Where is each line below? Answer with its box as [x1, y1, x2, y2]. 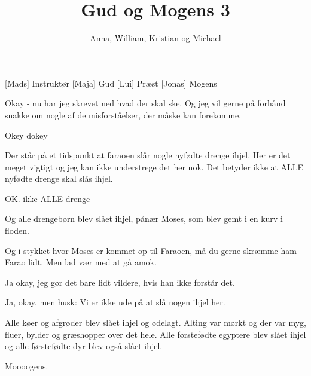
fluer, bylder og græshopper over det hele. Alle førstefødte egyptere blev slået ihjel [5, 328, 306, 340]
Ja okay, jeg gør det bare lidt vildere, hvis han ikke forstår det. [5, 276, 235, 288]
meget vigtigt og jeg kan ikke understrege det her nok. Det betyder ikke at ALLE [5, 160, 304, 173]
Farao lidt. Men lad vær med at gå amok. [5, 256, 157, 268]
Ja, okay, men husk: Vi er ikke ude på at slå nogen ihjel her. [5, 296, 225, 308]
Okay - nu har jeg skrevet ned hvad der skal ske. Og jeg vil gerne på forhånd [5, 97, 286, 109]
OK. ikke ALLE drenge [5, 192, 90, 204]
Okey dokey [5, 129, 48, 141]
